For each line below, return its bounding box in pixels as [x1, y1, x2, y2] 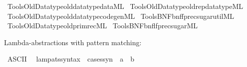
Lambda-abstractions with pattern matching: [4, 37, 142, 47]
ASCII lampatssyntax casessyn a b [7, 54, 134, 64]
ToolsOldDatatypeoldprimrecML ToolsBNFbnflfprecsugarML [7, 20, 198, 31]
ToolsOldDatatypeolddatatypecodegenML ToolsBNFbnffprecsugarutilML [7, 10, 235, 21]
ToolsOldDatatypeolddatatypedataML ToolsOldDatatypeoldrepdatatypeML [7, 1, 244, 11]
